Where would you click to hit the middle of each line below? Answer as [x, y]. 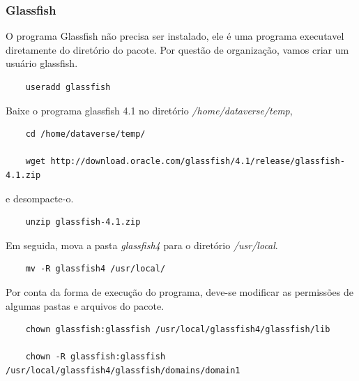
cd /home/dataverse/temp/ [85, 134]
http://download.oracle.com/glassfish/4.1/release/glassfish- [198, 162]
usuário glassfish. [42, 63]
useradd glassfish [68, 87]
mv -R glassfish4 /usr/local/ [96, 269]
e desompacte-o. [40, 198]
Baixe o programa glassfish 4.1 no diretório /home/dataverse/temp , [149, 110]
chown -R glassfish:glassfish [96, 357]
